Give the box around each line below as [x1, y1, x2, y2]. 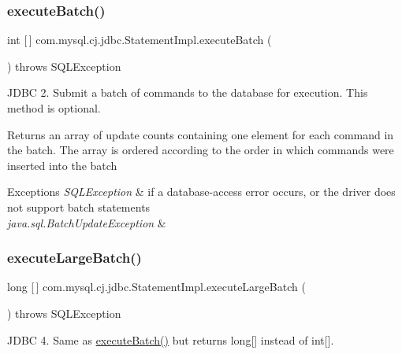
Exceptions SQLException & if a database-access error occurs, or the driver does [7, 183, 396, 200]
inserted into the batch [7, 157, 117, 173]
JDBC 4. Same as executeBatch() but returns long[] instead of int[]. [7, 331, 334, 348]
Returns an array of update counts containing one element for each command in [7, 126, 394, 142]
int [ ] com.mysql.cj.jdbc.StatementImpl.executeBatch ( [7, 31, 272, 48]
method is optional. [7, 100, 101, 116]
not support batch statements [7, 198, 151, 215]
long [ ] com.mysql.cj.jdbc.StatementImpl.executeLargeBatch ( [7, 278, 306, 295]
